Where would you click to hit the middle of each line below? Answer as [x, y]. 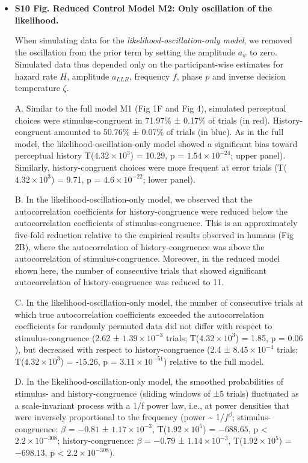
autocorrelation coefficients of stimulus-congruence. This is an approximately [156, 223]
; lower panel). [169, 179]
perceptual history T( [54, 155]
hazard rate [36, 76]
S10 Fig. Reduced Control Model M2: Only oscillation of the [143, 8]
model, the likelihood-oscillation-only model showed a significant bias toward [156, 143]
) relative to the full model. [214, 361]
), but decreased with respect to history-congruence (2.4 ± [122, 349]
